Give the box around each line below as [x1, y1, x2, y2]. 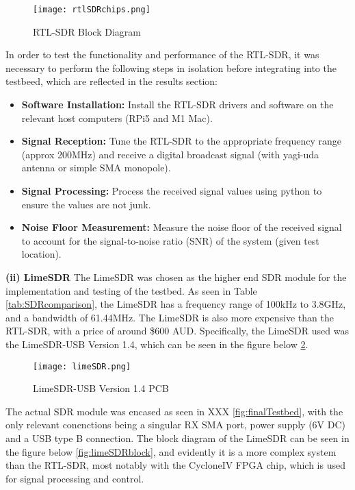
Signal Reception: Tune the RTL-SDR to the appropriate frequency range [21, 134, 341, 148]
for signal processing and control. [5, 471, 144, 485]
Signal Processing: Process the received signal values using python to [21, 184, 322, 197]
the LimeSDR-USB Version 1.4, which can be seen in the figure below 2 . [5, 336, 308, 351]
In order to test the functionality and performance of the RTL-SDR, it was [5, 47, 319, 62]
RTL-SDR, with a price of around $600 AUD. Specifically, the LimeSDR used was [5, 323, 349, 338]
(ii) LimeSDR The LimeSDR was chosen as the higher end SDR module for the [5, 269, 347, 284]
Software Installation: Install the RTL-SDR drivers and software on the [21, 97, 334, 112]
